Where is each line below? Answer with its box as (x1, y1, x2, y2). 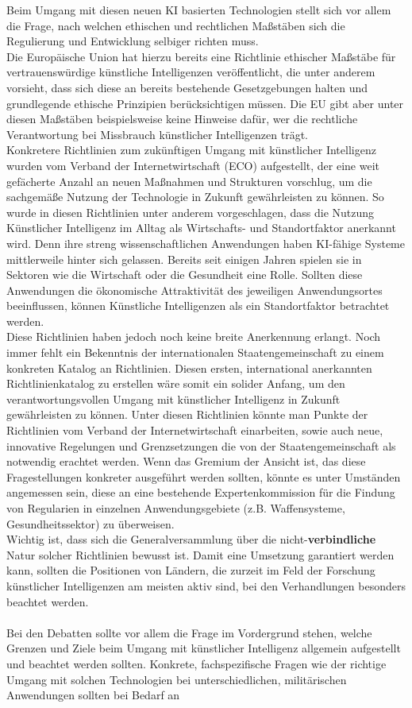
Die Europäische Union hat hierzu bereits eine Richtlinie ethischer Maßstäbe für (6, 48, 396, 64)
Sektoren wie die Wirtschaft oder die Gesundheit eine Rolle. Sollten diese (6, 266, 363, 283)
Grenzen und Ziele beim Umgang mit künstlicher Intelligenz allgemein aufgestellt (6, 640, 401, 656)
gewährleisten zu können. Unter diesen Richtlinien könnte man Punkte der (6, 406, 368, 423)
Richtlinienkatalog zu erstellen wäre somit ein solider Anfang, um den (6, 375, 345, 392)
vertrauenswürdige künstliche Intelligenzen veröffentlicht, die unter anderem (6, 64, 375, 80)
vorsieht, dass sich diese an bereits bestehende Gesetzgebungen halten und (6, 79, 368, 95)
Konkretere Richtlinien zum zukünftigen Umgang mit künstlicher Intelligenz (6, 141, 376, 158)
